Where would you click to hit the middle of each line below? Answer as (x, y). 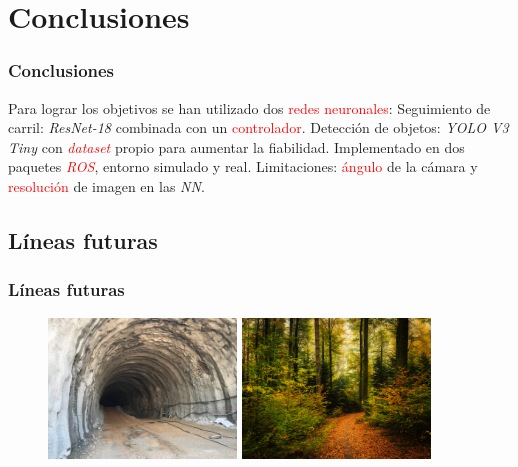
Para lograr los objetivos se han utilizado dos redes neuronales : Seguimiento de (249, 107)
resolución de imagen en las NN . (106, 185)
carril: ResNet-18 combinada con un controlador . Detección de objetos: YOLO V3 (258, 127)
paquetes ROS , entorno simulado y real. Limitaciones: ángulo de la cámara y (243, 166)
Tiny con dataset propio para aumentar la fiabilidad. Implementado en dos (236, 146)
